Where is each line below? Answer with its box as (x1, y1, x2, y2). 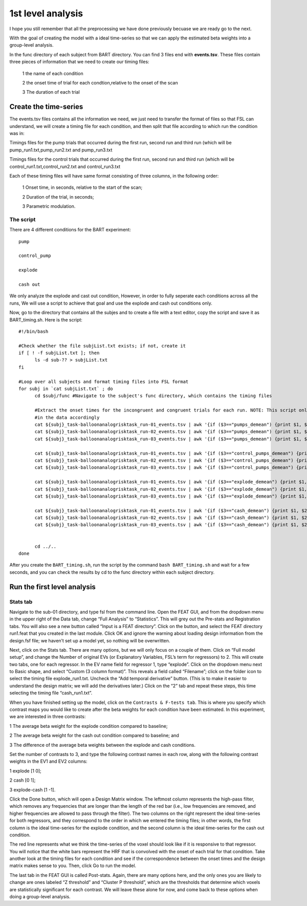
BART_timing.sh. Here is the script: (9, 316, 83, 322)
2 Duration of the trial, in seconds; (22, 193, 94, 200)
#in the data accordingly (34, 415, 100, 420)
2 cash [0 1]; (9, 777, 36, 783)
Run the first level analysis (9, 583, 96, 591)
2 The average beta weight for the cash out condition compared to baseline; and (9, 732, 179, 739)
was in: (9, 130, 25, 136)
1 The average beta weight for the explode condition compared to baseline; (9, 723, 168, 729)
